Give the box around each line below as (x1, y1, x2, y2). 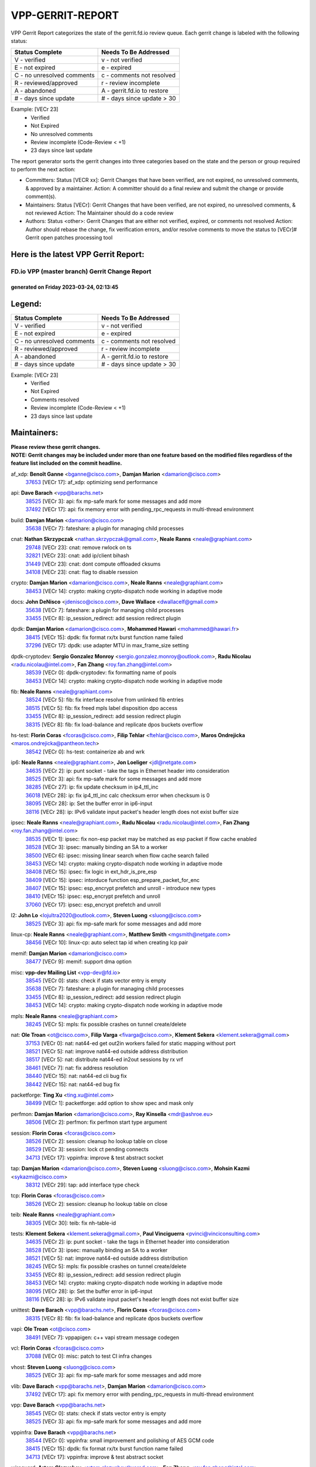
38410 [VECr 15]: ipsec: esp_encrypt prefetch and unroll (25, 893, 160, 900)
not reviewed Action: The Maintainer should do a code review (25, 209, 174, 217)
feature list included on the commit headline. (11, 459, 122, 467)
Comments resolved (30, 396, 80, 403)
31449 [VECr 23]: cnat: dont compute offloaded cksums (25, 560, 161, 567)
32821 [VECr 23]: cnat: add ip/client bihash (25, 552, 130, 559)
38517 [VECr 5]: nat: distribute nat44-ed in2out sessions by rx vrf (25, 1056, 184, 1063)
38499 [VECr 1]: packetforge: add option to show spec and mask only (25, 1100, 194, 1107)
